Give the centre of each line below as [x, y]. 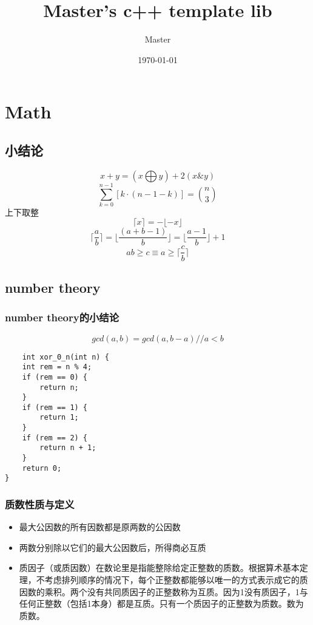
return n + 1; [68, 448]
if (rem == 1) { [55, 407]
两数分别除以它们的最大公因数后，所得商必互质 [113, 547]
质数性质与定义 [40, 504]
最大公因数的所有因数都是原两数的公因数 [100, 527]
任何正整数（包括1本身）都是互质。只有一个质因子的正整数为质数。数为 [161, 603]
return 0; [42, 468]
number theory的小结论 [62, 317]
